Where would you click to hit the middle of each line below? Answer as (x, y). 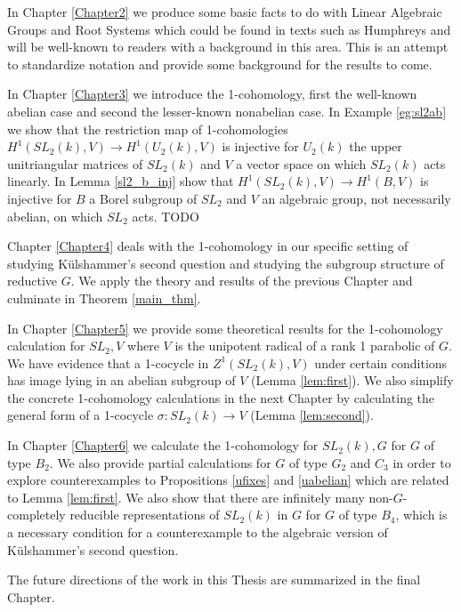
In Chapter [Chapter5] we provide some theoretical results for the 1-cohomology (225, 328)
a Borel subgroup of (143, 198)
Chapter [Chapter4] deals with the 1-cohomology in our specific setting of (208, 246)
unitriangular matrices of (75, 163)
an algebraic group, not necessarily (356, 198)
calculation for (46, 346)
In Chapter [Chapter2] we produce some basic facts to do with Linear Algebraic (225, 12)
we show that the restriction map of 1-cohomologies (148, 129)
